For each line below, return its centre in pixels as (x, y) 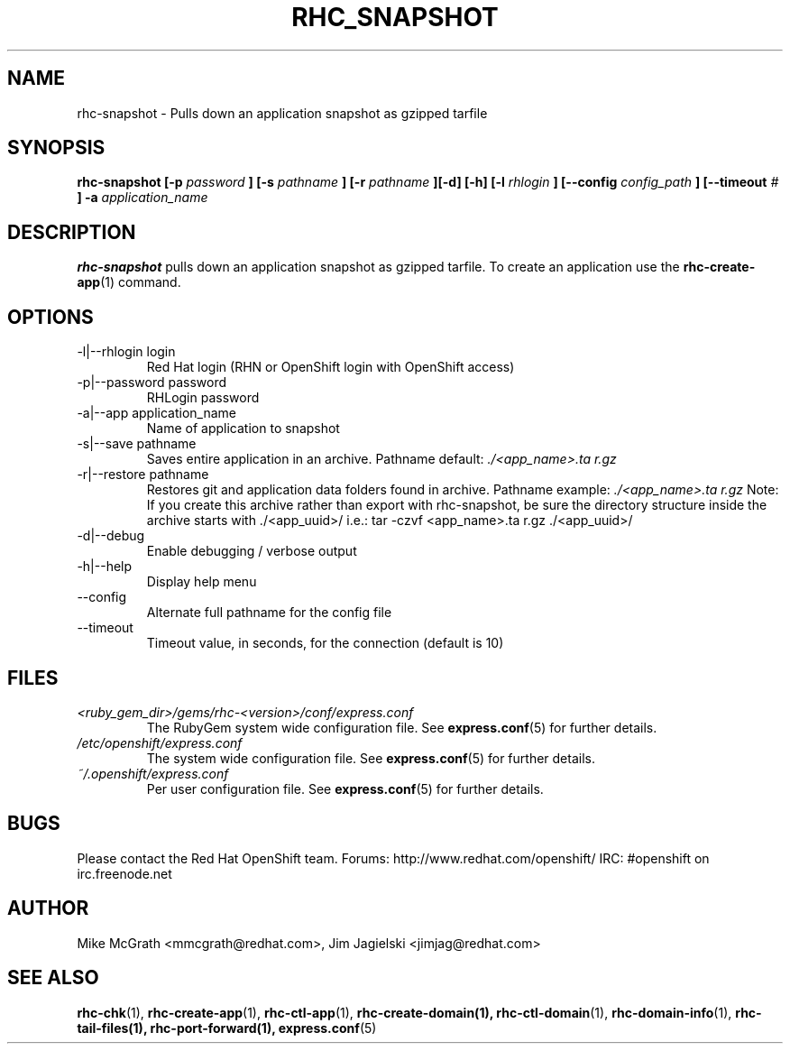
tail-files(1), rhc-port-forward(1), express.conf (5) (227, 1028)
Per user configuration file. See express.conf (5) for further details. (345, 788)
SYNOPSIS (56, 148)
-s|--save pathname (137, 444)
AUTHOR (48, 908)
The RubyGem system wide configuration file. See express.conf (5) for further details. (402, 727)
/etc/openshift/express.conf (160, 742)
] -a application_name (142, 198)
